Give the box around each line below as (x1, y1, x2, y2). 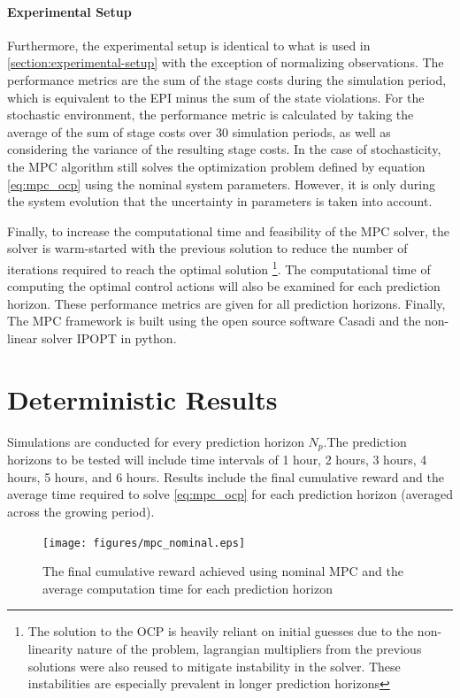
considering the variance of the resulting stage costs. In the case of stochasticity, (7, 140, 441, 158)
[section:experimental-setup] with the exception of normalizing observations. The (7, 53, 444, 72)
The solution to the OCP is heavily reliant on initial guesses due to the (27, 622, 414, 640)
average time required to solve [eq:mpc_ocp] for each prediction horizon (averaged (7, 485, 453, 503)
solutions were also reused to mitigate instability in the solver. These (27, 656, 401, 675)
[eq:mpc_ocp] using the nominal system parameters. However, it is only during (7, 174, 435, 193)
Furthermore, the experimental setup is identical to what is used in (7, 35, 371, 54)
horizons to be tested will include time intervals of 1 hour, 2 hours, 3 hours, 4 (7, 450, 427, 469)
